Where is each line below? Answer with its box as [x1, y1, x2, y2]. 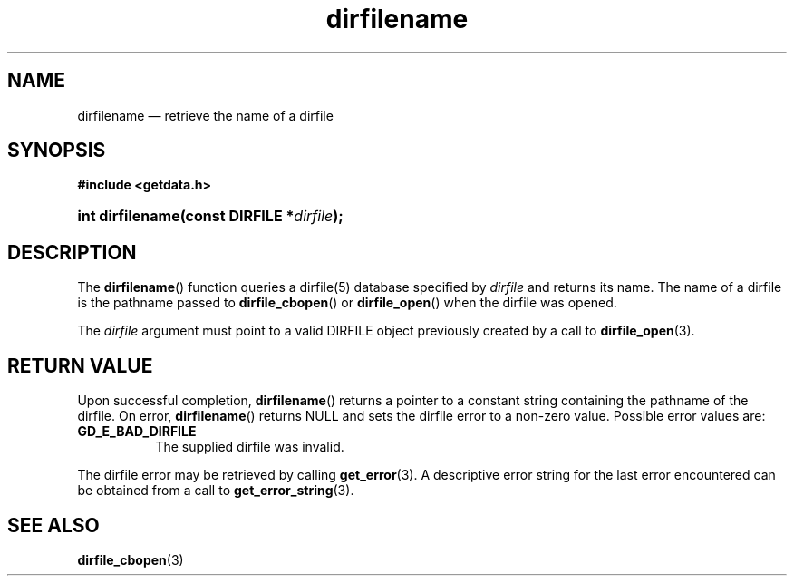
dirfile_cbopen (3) [77, 551, 184, 568]
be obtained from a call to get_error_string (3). [77, 482, 354, 499]
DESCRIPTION [7, 240, 137, 264]
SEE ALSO [7, 513, 100, 537]
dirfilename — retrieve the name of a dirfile [77, 107, 334, 123]
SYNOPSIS [7, 139, 106, 162]
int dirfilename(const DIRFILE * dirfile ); [77, 207, 344, 226]
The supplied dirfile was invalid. [155, 439, 344, 455]
